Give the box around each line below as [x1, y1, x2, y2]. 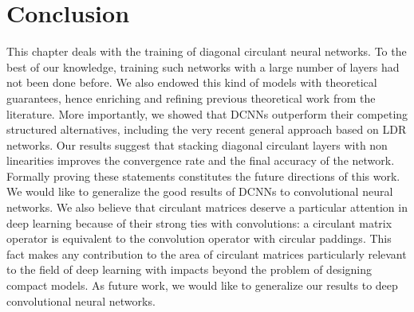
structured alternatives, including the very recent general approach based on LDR [6, 121, 407, 138]
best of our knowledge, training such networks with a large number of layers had [6, 58, 400, 75]
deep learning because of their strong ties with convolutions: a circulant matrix [6, 214, 392, 231]
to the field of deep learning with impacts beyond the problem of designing [6, 261, 372, 278]
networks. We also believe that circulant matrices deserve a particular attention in [6, 199, 408, 216]
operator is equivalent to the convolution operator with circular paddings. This [6, 230, 392, 247]
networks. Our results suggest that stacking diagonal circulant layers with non [6, 136, 388, 153]
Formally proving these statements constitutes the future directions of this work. [6, 167, 400, 184]
